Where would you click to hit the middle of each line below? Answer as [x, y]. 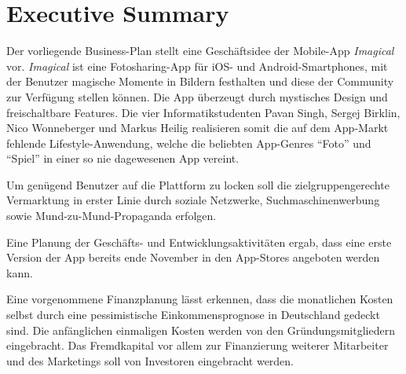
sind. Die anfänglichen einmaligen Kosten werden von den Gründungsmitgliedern [201, 330]
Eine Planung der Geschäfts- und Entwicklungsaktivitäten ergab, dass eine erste [199, 242]
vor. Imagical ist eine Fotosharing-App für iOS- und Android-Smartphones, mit [197, 66]
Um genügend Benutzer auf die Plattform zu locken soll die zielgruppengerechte [198, 184]
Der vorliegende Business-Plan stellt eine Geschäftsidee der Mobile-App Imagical [200, 51]
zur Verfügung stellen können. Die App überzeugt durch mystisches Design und [197, 96]
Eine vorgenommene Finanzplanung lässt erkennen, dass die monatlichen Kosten [200, 299]
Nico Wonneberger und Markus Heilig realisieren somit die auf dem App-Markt [198, 128]
